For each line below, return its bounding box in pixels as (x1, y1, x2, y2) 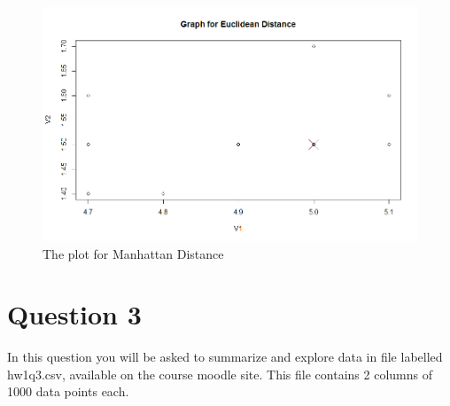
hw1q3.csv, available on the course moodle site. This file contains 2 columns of (7, 364, 432, 383)
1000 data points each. (7, 382, 129, 401)
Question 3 (7, 296, 142, 332)
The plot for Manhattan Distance (43, 244, 224, 262)
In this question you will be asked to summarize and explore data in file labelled (7, 347, 443, 366)
